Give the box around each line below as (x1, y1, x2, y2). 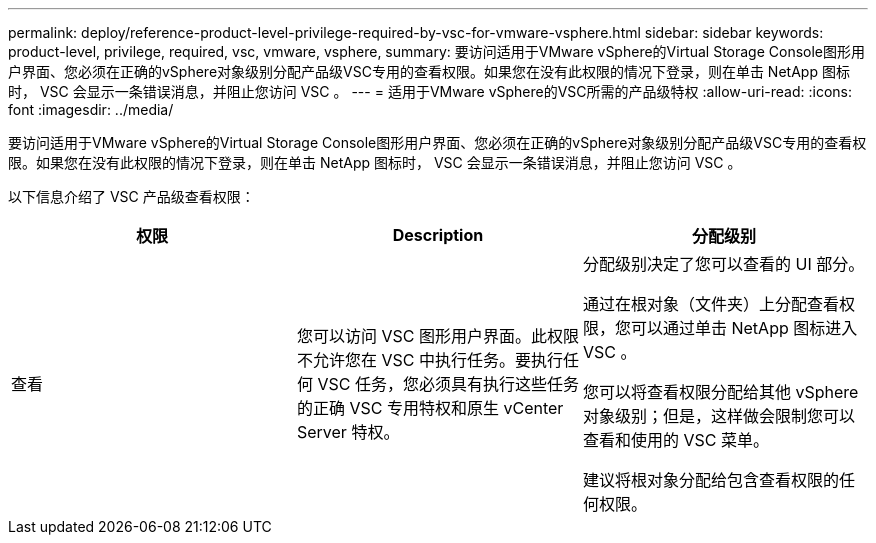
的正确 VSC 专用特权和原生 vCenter (296, 398, 564, 418)
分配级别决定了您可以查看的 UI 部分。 (582, 254, 865, 274)
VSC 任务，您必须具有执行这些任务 (317, 374, 579, 394)
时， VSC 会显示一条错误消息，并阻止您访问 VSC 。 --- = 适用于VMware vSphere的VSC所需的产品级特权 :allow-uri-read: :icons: (8, 83, 852, 100)
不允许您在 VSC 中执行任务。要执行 (296, 350, 563, 370)
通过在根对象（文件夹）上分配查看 (582, 294, 839, 314)
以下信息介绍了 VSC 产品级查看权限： (8, 188, 255, 205)
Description (392, 225, 484, 245)
